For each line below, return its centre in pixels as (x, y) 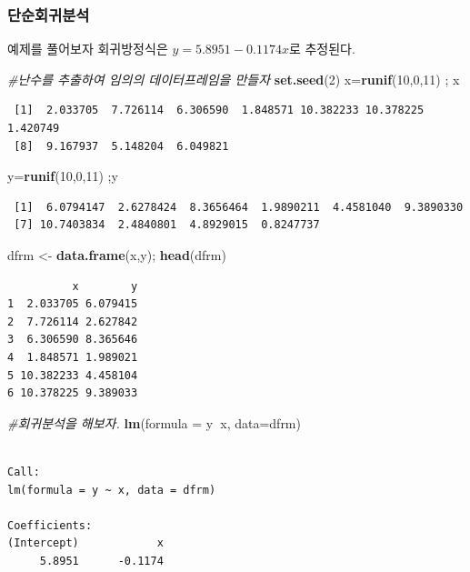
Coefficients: (50, 525)
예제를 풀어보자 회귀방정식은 (88, 49)
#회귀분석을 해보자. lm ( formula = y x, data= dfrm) (154, 422)
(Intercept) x (85, 543)
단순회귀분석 (49, 14)
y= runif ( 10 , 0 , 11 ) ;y (63, 176)
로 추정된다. (322, 49)
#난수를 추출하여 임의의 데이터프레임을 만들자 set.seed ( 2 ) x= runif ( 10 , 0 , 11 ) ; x (234, 79)
